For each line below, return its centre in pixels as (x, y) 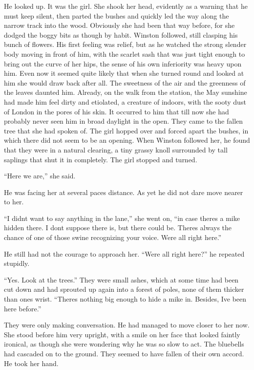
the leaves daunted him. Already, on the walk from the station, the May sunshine (126, 92)
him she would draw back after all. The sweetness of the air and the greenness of (125, 82)
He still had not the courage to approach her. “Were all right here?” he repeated (124, 253)
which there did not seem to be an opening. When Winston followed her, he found (127, 140)
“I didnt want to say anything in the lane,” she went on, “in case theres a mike (122, 218)
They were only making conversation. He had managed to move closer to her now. (127, 325)
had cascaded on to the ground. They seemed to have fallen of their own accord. (124, 353)
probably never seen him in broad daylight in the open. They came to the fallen (124, 121)
